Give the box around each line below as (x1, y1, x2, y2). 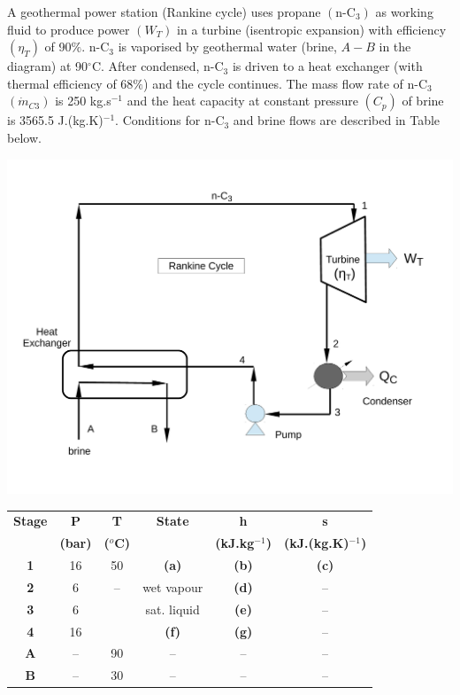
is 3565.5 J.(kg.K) (7, 111, 103, 129)
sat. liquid (145, 599, 200, 618)
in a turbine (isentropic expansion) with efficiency (177, 20, 447, 38)
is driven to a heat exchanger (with (232, 57, 423, 75)
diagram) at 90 (7, 57, 88, 75)
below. (7, 128, 42, 146)
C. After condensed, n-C (91, 57, 224, 75)
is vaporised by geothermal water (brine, (118, 37, 337, 56)
